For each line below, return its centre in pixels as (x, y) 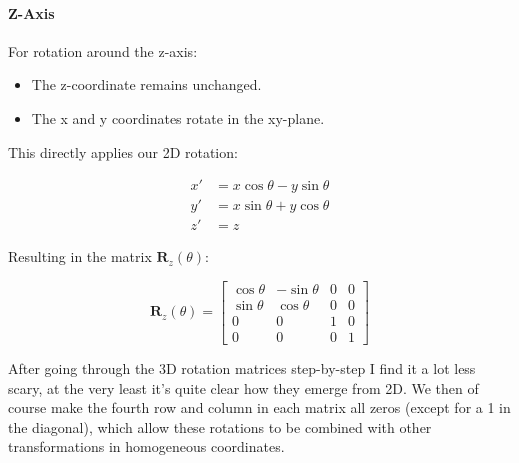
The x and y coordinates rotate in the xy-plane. (178, 117)
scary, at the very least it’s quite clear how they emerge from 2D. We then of (243, 387)
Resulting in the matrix (80, 256)
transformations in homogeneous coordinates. (146, 446)
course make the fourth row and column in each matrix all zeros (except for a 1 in (259, 407)
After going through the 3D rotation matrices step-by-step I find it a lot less (242, 367)
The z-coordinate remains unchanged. (146, 84)
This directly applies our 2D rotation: (123, 151)
